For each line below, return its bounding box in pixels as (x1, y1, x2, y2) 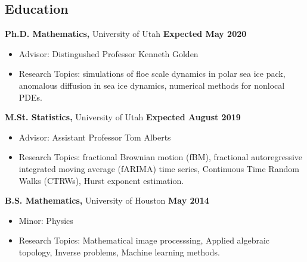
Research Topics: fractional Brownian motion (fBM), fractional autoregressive (18, 151, 302, 163)
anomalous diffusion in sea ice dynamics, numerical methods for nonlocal (18, 79, 285, 91)
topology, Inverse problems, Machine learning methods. (18, 245, 220, 258)
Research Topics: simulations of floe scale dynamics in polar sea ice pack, (18, 67, 286, 80)
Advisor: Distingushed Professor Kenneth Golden (18, 47, 199, 60)
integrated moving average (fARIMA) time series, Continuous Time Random (18, 162, 299, 174)
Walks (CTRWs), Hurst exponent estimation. (18, 174, 184, 186)
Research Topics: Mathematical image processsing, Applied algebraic (18, 234, 270, 247)
